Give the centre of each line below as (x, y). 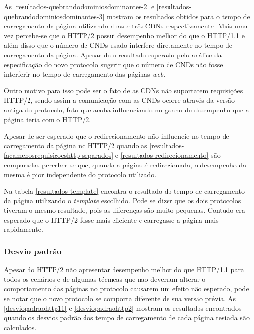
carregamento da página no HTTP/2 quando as (76, 145)
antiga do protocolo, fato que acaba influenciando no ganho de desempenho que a (127, 109)
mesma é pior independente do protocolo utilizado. (80, 174)
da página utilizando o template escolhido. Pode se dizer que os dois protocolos (123, 200)
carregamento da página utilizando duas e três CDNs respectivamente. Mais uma (126, 26)
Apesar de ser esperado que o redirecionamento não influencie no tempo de (117, 136)
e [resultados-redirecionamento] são (168, 155)
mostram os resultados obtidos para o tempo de (178, 16)
